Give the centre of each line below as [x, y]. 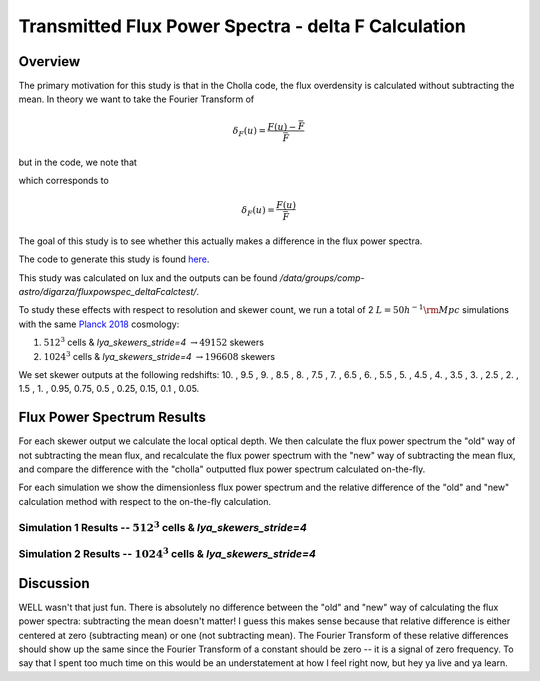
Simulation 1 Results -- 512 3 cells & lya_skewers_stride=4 [162, 526]
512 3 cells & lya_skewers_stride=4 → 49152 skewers [154, 342]
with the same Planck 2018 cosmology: [99, 324]
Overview [49, 61]
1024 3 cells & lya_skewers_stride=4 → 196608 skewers [159, 355]
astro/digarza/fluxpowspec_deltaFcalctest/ [107, 291]
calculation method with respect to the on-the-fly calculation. [145, 501]
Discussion [54, 583]
